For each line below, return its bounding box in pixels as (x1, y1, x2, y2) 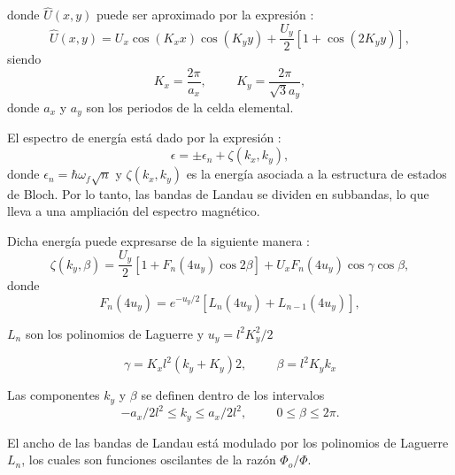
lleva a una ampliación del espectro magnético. (7, 202, 260, 220)
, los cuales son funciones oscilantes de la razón (21, 450, 276, 469)
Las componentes (7, 386, 100, 404)
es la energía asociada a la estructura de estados (186, 165, 447, 183)
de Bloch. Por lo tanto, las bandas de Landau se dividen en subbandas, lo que (7, 184, 429, 203)
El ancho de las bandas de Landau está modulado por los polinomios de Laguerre (7, 433, 449, 451)
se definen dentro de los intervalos (141, 386, 325, 404)
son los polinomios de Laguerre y (25, 324, 204, 342)
